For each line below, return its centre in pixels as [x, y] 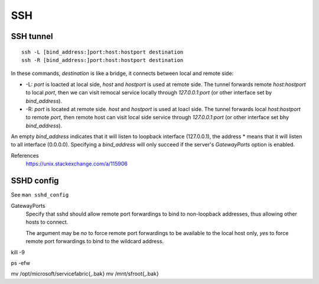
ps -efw [21, 263]
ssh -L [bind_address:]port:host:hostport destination [102, 52]
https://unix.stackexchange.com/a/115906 [77, 164]
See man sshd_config [40, 195]
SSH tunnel [32, 36]
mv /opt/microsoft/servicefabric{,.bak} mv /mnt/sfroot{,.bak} [85, 274]
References [25, 155]
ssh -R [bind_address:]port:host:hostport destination [102, 60]
